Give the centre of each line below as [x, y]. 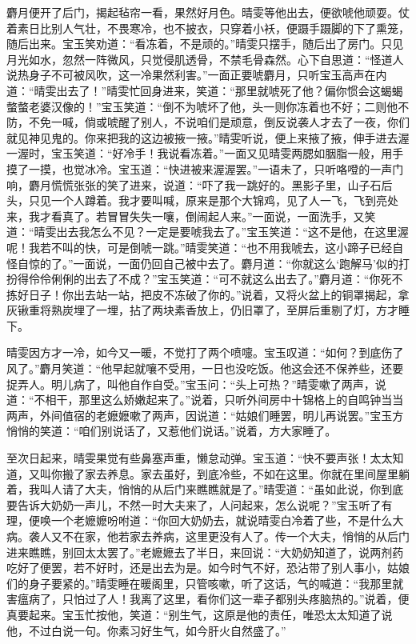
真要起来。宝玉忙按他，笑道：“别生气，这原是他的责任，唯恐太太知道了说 [200, 614]
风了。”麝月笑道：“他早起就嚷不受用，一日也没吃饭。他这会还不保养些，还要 [205, 368]
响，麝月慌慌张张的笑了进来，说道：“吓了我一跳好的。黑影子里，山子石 [194, 184]
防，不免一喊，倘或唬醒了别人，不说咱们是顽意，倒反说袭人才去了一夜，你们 [208, 122]
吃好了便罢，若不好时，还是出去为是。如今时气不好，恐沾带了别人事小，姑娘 [208, 568]
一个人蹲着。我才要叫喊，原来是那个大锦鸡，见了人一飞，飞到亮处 [224, 200]
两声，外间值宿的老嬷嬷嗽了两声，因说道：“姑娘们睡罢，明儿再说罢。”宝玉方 [205, 415]
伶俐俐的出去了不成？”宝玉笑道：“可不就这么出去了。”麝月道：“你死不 [221, 279]
